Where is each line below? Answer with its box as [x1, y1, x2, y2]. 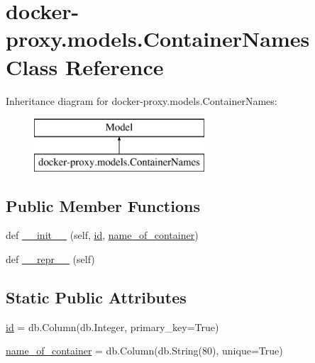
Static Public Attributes [6, 286, 187, 308]
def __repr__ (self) [6, 252, 95, 267]
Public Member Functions [6, 194, 200, 216]
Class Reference [6, 52, 164, 81]
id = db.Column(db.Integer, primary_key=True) [6, 319, 219, 334]
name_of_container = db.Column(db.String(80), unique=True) [6, 343, 283, 358]
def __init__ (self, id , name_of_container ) [6, 228, 199, 242]
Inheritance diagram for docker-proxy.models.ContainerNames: [6, 93, 277, 108]
